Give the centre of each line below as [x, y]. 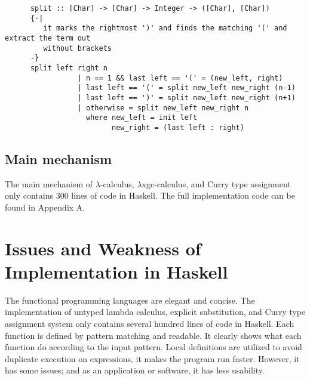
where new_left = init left [142, 118]
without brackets [77, 48]
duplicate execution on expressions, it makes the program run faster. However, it [152, 358]
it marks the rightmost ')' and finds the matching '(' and [165, 28]
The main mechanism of [49, 183]
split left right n [69, 68]
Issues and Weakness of [103, 248]
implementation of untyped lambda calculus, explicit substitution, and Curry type [155, 312]
